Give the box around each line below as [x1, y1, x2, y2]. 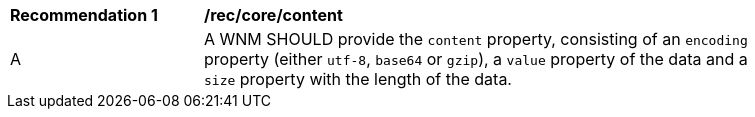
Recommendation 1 [10, 5, 158, 25]
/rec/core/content [204, 5, 343, 25]
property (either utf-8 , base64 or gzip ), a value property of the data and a [204, 49, 748, 69]
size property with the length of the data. [204, 69, 512, 89]
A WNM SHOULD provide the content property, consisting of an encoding [204, 29, 748, 49]
